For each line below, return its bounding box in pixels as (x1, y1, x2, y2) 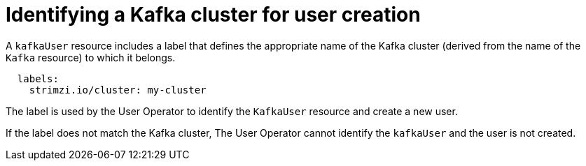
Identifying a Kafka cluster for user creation (6, 3, 421, 27)
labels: (17, 73, 59, 84)
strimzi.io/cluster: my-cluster (29, 84, 207, 96)
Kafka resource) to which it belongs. (6, 51, 176, 63)
